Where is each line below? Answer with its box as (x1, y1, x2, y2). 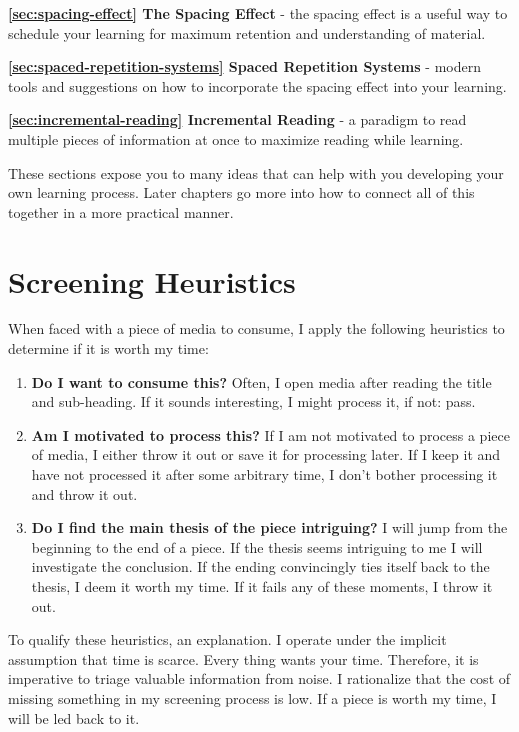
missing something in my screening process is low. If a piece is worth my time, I (8, 687, 497, 708)
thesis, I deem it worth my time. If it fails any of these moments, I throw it (31, 576, 493, 596)
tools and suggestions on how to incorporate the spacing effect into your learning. (8, 75, 507, 96)
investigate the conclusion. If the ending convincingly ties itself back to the (31, 556, 490, 577)
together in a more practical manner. (8, 201, 234, 222)
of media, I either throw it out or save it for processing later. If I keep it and (31, 444, 501, 465)
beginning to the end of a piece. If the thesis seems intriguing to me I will (31, 536, 483, 557)
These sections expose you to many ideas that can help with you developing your (8, 162, 504, 183)
